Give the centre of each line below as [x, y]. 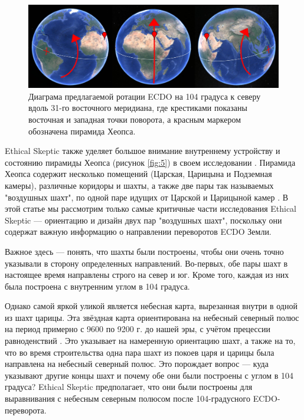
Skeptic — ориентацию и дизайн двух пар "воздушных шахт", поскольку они [143, 220]
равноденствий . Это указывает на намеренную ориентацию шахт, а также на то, [150, 341]
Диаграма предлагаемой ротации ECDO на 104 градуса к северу [145, 96]
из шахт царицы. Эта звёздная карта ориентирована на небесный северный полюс [152, 317]
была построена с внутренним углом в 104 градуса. [97, 286]
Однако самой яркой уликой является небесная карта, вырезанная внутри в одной [151, 306]
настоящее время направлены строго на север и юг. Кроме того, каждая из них [147, 275]
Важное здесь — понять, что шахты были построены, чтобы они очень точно [144, 251]
